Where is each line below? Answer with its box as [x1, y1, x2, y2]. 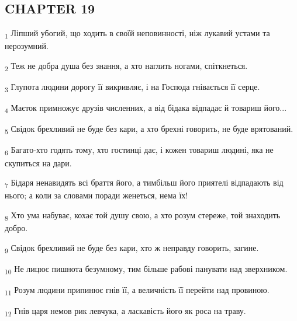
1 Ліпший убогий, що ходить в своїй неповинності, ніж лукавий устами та [5, 27, 270, 40]
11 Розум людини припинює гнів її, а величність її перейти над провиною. [5, 283, 270, 297]
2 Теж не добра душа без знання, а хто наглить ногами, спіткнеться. [5, 59, 248, 73]
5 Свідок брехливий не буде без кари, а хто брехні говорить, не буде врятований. [5, 123, 293, 137]
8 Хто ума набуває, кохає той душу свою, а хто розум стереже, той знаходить [5, 208, 281, 222]
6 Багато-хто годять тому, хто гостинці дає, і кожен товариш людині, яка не [5, 144, 274, 158]
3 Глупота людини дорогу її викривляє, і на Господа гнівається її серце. [5, 81, 260, 94]
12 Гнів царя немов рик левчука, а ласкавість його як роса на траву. [5, 304, 246, 318]
